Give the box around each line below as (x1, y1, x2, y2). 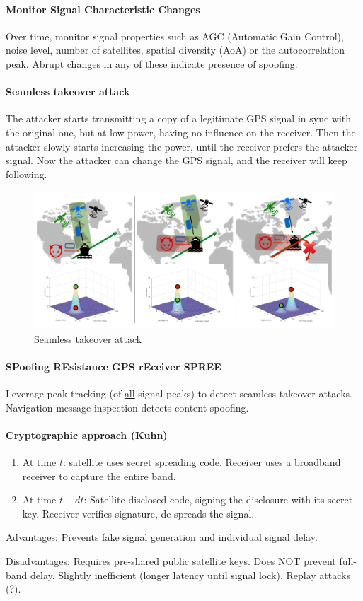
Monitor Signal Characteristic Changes (6, 1, 200, 16)
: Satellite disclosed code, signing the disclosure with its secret (83, 492, 353, 507)
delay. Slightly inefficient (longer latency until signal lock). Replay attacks (30, 567, 350, 582)
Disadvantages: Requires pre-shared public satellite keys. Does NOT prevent (6, 554, 336, 568)
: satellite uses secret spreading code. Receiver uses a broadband (62, 455, 341, 469)
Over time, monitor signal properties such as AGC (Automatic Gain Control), (6, 28, 344, 43)
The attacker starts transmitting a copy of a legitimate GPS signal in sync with (6, 111, 352, 126)
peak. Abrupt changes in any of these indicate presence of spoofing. (6, 56, 298, 71)
